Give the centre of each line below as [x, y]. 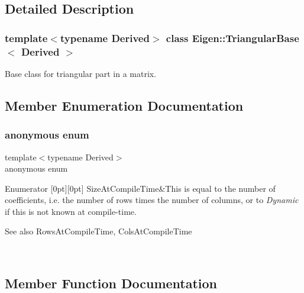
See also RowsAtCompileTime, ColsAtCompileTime [98, 231]
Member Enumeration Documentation [124, 105]
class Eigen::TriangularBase [232, 38]
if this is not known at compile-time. [71, 211]
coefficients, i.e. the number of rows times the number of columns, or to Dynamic [152, 200]
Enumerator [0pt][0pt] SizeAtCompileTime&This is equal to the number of [140, 188]
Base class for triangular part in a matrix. [81, 73]
